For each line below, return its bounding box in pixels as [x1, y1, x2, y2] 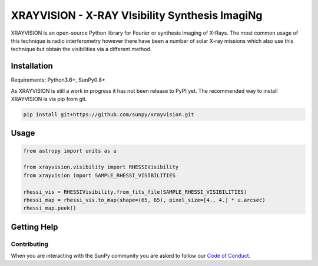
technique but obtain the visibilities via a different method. [11, 46, 152, 53]
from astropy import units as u [23, 147, 117, 154]
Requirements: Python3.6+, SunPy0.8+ [11, 76, 105, 83]
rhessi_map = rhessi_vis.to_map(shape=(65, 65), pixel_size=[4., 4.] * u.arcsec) [23, 197, 266, 203]
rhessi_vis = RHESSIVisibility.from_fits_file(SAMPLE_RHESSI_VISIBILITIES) [23, 188, 247, 195]
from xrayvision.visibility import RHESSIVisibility [23, 164, 179, 170]
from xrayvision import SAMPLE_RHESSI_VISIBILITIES [23, 172, 176, 179]
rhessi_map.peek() [23, 205, 77, 211]
